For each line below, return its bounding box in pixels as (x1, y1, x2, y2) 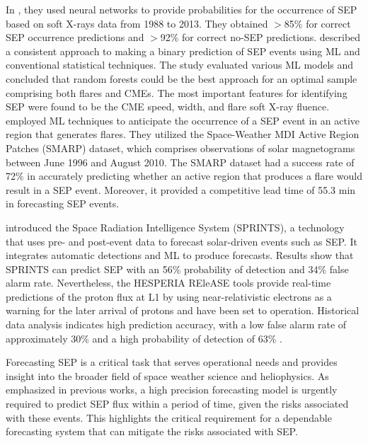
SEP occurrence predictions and (6, 30, 144, 45)
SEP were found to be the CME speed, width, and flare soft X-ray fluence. (6, 99, 330, 114)
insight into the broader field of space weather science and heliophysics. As (6, 368, 329, 383)
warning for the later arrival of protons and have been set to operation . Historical (6, 303, 360, 318)
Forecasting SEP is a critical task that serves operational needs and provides (6, 355, 338, 369)
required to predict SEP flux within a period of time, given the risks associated (6, 396, 349, 411)
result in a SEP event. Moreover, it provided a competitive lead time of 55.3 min (6, 182, 356, 197)
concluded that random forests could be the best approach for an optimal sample (6, 71, 357, 86)
